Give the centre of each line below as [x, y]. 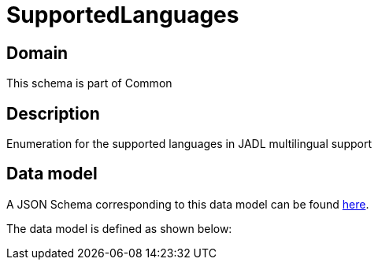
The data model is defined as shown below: [119, 228]
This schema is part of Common [89, 83]
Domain [37, 53]
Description [53, 113]
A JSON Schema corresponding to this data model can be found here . [188, 204]
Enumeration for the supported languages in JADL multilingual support [189, 144]
